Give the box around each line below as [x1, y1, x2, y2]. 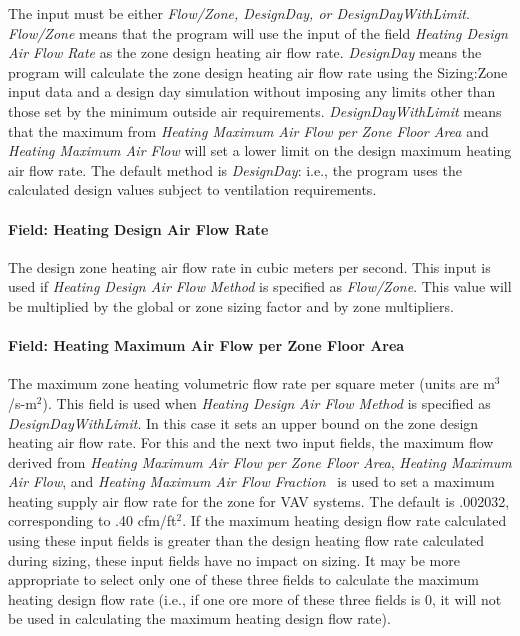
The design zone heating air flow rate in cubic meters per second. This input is [8, 256, 491, 277]
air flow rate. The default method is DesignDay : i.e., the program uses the [8, 159, 462, 180]
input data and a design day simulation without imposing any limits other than [8, 81, 496, 102]
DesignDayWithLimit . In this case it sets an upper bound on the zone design [8, 412, 479, 433]
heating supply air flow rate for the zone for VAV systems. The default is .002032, [8, 490, 510, 511]
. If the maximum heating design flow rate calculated [182, 510, 507, 531]
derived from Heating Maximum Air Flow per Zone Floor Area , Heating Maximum [8, 451, 512, 472]
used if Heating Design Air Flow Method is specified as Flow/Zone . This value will [8, 276, 512, 297]
